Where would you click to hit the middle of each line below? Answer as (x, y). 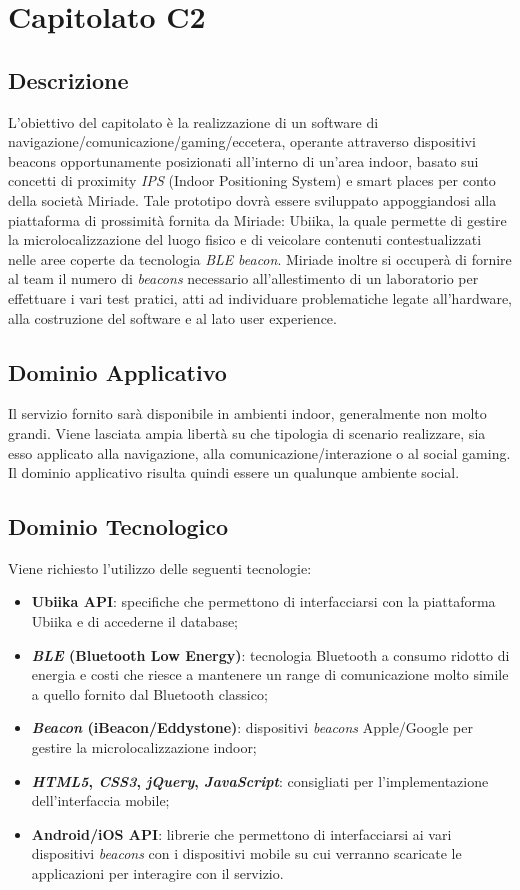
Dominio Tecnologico (118, 526)
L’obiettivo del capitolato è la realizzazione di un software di (193, 121)
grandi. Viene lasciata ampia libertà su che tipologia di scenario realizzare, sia (247, 432)
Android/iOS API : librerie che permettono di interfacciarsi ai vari (241, 833)
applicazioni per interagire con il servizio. (157, 873)
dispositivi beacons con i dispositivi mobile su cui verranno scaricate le (246, 853)
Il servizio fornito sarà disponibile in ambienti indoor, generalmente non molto (247, 413)
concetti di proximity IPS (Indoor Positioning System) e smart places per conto (252, 180)
